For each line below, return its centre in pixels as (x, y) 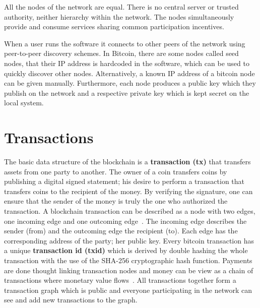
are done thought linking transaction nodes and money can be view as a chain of (129, 270)
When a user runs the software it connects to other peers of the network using (125, 43)
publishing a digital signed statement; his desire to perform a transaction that (124, 181)
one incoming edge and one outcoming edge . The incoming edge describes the (125, 221)
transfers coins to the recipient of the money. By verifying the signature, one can (128, 191)
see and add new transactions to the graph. (71, 300)
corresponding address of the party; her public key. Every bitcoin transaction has (129, 240)
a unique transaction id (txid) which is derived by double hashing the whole (126, 250)
